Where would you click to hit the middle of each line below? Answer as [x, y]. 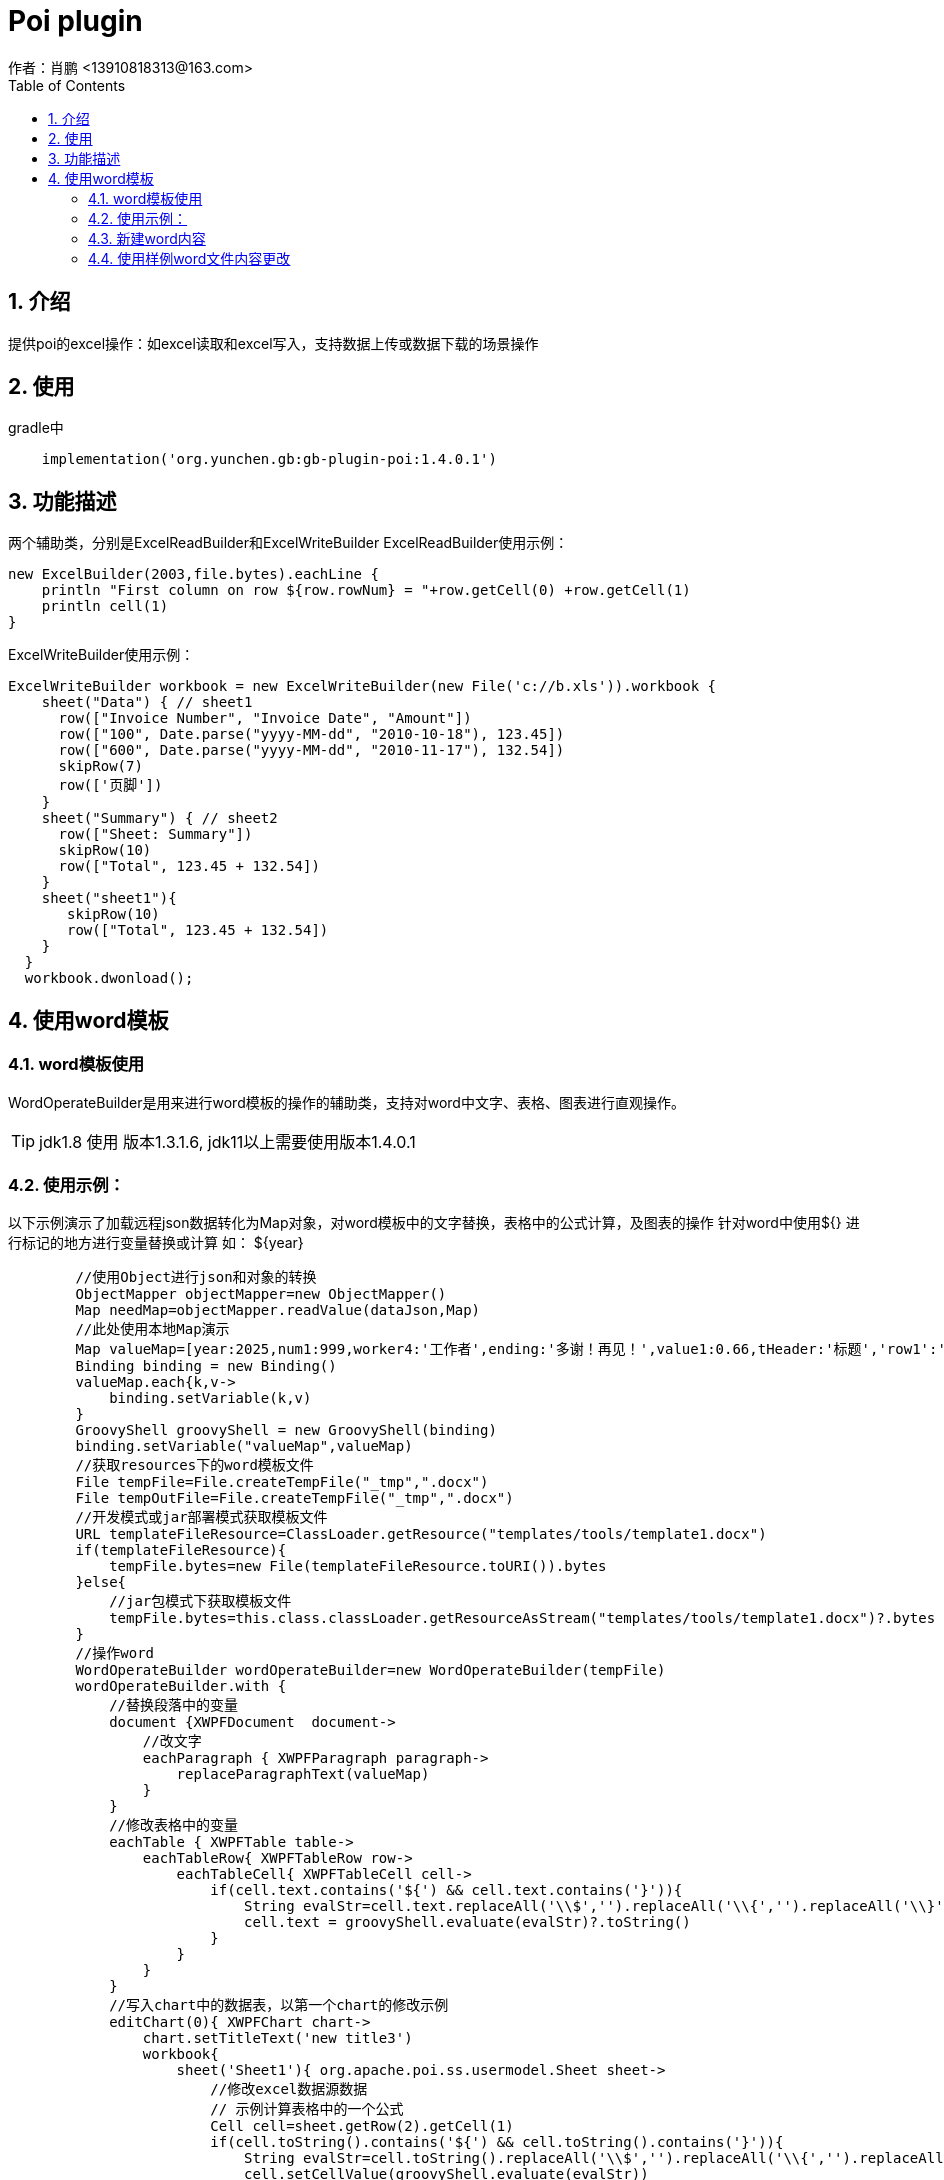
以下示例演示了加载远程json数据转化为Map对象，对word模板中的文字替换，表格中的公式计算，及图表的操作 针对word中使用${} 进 [434, 1223]
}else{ [101, 1582]
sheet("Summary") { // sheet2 [159, 818]
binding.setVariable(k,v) [210, 1398]
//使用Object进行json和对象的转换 [196, 1277]
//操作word [115, 1653]
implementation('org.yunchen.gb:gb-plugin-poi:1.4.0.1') [269, 459]
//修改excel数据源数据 [289, 2089]
